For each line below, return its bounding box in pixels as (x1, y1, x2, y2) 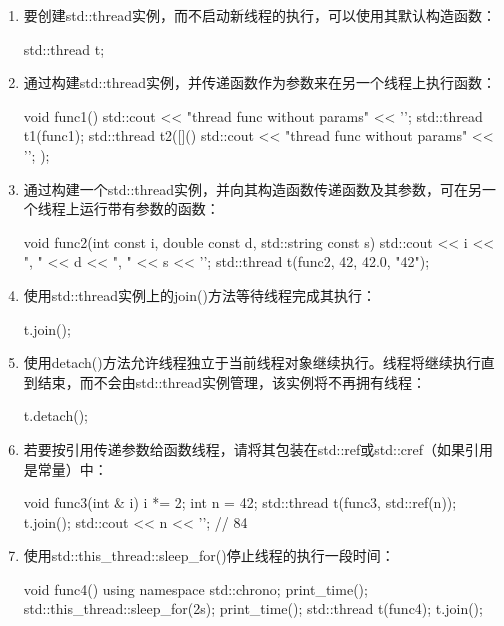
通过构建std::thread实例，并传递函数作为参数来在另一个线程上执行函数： (23, 72, 497, 93)
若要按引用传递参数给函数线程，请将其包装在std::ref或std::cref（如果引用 (23, 438, 494, 459)
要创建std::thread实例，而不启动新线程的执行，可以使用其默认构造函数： (23, 5, 497, 25)
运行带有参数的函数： (79, 198, 220, 219)
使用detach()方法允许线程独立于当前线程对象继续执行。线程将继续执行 (23, 352, 481, 373)
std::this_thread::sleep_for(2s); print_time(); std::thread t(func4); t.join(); (23, 598, 483, 619)
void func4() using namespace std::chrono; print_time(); (23, 578, 368, 599)
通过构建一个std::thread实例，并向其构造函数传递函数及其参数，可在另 (23, 178, 483, 199)
